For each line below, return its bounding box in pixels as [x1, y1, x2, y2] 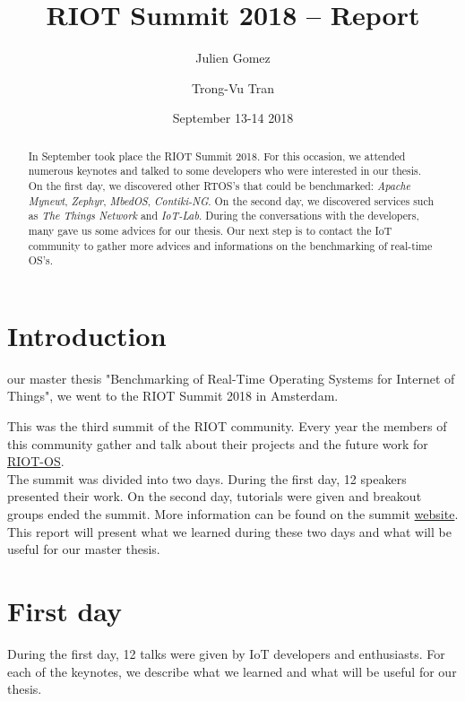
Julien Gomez [195, 48, 271, 67]
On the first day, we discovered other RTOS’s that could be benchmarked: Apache [28, 178, 410, 194]
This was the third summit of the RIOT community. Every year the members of [7, 417, 447, 436]
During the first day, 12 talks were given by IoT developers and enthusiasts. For [7, 644, 445, 662]
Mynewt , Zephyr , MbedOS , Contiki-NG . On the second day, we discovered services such [28, 193, 435, 208]
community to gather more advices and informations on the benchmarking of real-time [28, 238, 433, 253]
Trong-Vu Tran [192, 78, 274, 97]
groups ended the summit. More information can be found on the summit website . [7, 505, 459, 524]
